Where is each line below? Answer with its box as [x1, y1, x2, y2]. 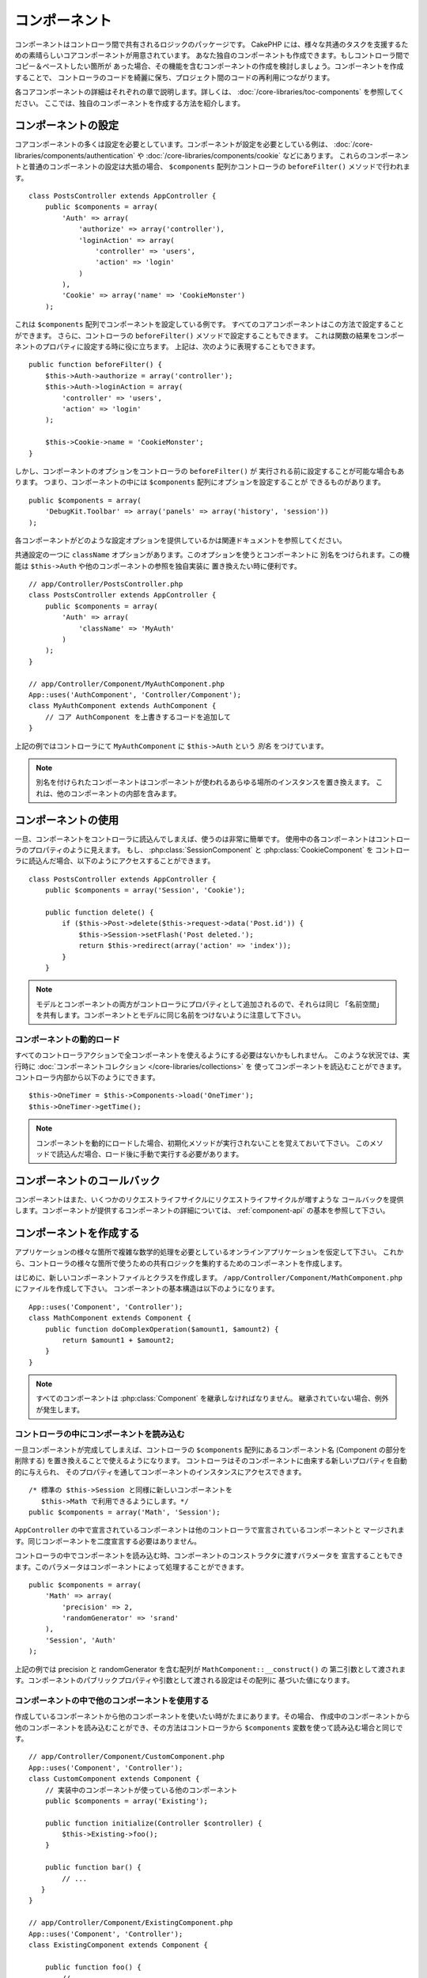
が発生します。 [36, 1404, 85, 1414]
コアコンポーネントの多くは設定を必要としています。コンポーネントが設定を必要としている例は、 [14, 139, 332, 150]
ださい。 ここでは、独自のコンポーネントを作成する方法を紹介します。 [14, 98, 245, 108]
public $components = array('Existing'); [44, 1796, 209, 1806]
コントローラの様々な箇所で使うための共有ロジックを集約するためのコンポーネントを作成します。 [28, 1258, 347, 1268]
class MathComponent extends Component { [28, 1313, 191, 1323]
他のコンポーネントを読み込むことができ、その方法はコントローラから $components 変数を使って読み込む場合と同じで [14, 1722, 403, 1732]
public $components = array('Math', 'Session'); [28, 1507, 221, 1517]
